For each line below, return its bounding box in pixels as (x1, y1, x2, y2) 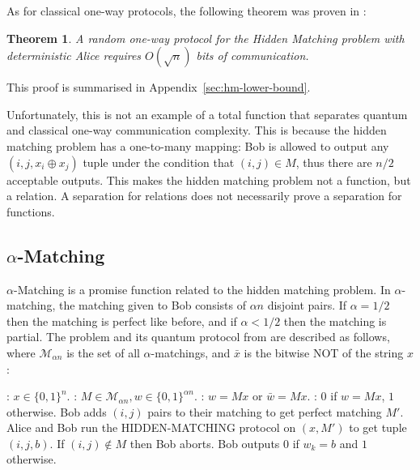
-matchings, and (151, 344, 231, 361)
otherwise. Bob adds (6, 403, 107, 420)
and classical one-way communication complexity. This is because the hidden (6, 122, 387, 139)
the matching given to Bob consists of (58, 297, 246, 314)
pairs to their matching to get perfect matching (147, 403, 382, 420)
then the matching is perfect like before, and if (6, 312, 237, 329)
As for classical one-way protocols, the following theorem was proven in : (6, 2, 367, 19)
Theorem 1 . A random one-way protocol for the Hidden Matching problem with (6, 29, 405, 46)
